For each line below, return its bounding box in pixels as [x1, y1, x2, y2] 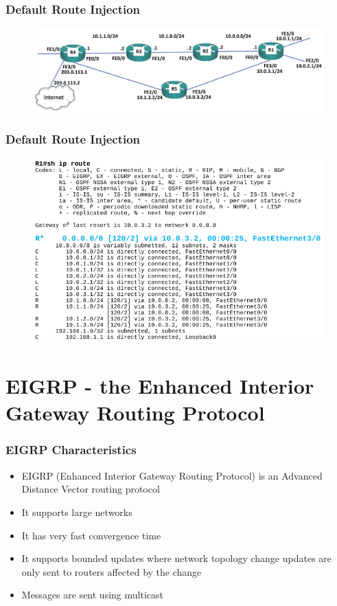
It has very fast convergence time [21, 528, 161, 542]
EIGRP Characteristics [5, 441, 137, 458]
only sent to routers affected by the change [21, 564, 202, 579]
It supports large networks [21, 504, 132, 519]
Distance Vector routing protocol [21, 482, 160, 496]
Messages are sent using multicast [21, 587, 163, 602]
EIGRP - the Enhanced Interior [5, 372, 314, 400]
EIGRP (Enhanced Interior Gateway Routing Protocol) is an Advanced [21, 468, 323, 482]
